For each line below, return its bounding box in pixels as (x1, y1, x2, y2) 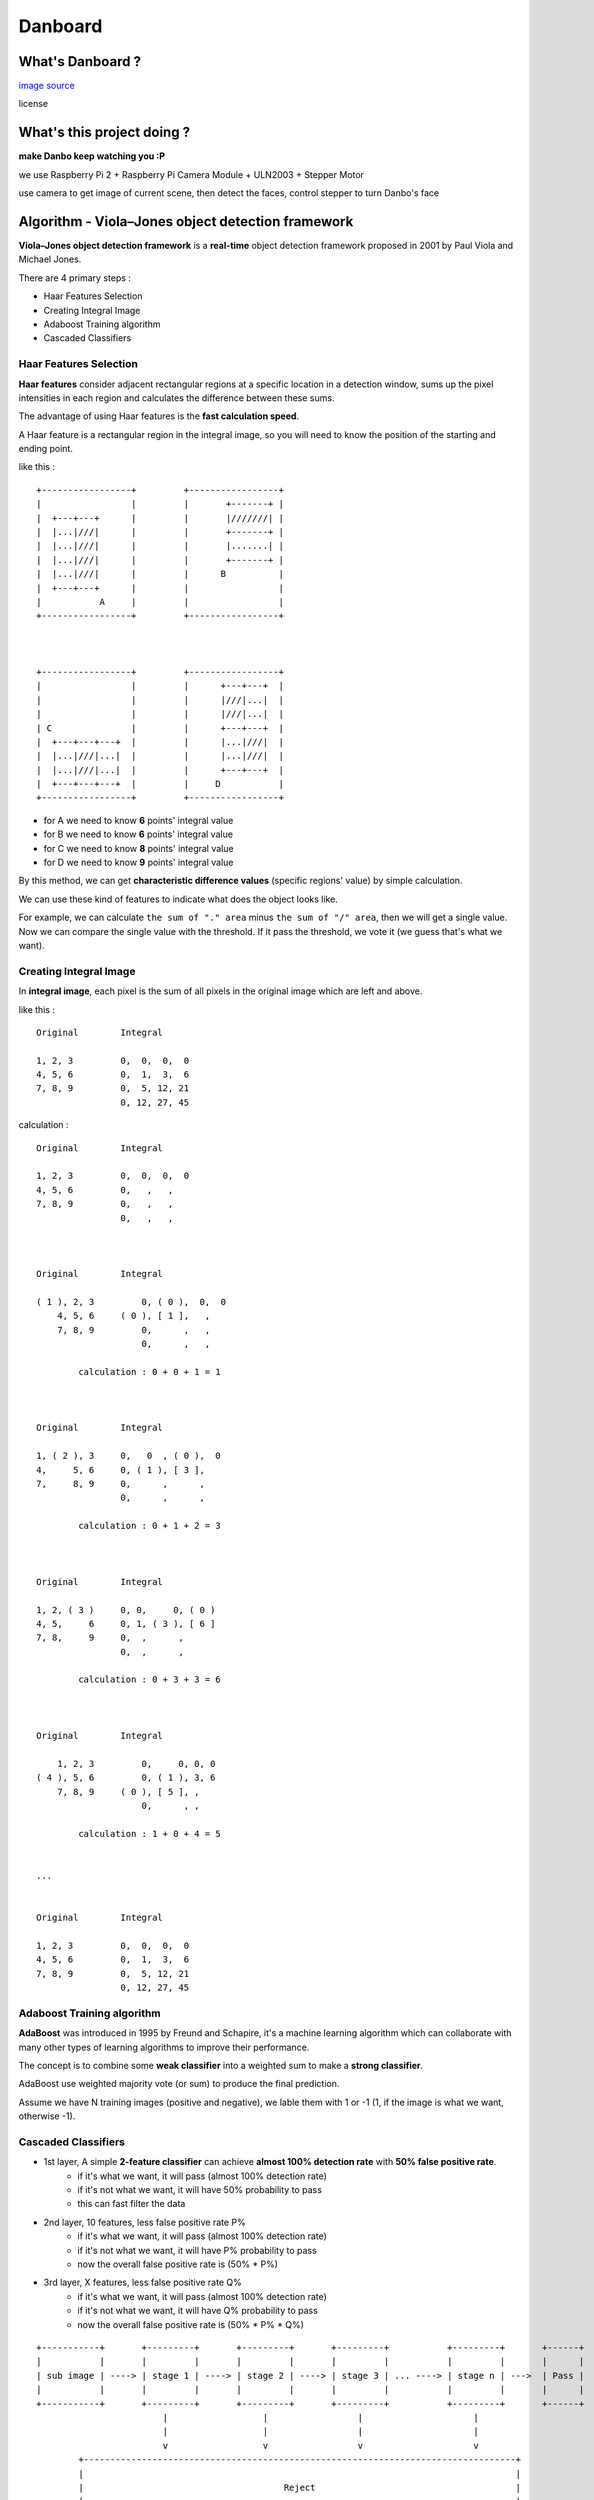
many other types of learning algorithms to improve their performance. (18, 2041, 310, 2053)
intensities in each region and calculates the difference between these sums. (18, 391, 335, 404)
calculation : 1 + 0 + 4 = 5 (78, 1828, 222, 1839)
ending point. (18, 443, 74, 455)
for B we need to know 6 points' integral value (43, 828, 234, 840)
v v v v (162, 2440, 480, 2451)
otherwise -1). (18, 2110, 76, 2122)
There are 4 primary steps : (18, 271, 132, 284)
